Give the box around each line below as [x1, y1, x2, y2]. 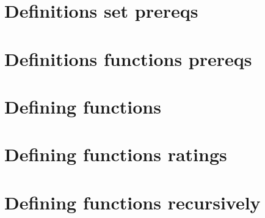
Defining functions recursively [4, 189, 261, 214]
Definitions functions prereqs [4, 46, 252, 71]
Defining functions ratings [4, 142, 227, 167]
